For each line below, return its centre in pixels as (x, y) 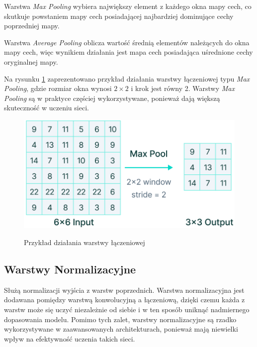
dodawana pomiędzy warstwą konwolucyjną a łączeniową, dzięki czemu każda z (125, 300)
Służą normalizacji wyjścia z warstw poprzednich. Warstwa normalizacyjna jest (124, 290)
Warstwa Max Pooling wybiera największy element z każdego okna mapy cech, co (128, 6)
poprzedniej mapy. (32, 26)
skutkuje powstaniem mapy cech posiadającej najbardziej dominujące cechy (119, 16)
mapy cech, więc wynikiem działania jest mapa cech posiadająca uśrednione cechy (128, 52)
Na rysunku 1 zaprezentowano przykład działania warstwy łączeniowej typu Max (127, 78)
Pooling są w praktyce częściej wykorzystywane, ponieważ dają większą (112, 98)
